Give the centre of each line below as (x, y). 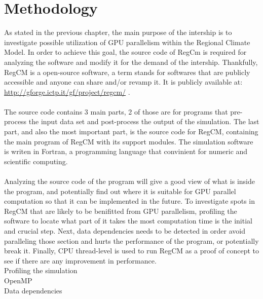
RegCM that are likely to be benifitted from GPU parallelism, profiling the (121, 211)
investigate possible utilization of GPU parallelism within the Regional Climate (127, 42)
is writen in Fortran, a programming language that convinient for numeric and (126, 151)
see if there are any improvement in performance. (80, 260)
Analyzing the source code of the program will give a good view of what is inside (129, 181)
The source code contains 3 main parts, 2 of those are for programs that (116, 111)
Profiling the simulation (41, 270)
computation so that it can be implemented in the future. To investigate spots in (130, 201)
